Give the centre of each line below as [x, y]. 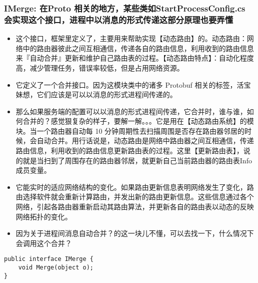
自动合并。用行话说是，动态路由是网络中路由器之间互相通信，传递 [145, 140]
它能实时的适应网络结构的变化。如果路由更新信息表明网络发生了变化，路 [135, 187]
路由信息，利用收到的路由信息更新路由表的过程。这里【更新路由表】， [129, 151]
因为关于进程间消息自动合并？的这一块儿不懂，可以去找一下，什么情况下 [135, 233]
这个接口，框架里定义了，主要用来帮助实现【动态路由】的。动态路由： [131, 38]
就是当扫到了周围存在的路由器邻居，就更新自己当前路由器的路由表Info [137, 160]
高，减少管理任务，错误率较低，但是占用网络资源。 [100, 67]
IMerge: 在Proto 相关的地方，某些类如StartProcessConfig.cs [125, 8]
